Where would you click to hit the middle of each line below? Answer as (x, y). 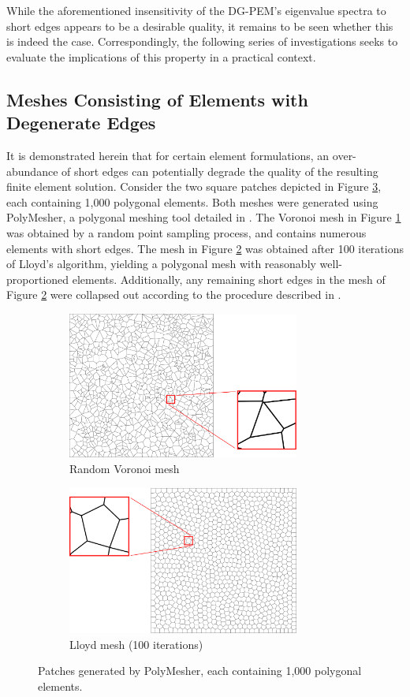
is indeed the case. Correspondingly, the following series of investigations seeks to (202, 41)
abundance (32, 171)
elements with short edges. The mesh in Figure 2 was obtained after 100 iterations (205, 248)
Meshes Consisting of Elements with (157, 99)
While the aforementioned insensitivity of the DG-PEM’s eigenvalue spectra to (196, 10)
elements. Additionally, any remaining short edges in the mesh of (229, 279)
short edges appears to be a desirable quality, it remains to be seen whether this (200, 26)
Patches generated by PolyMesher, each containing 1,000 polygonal (200, 671)
